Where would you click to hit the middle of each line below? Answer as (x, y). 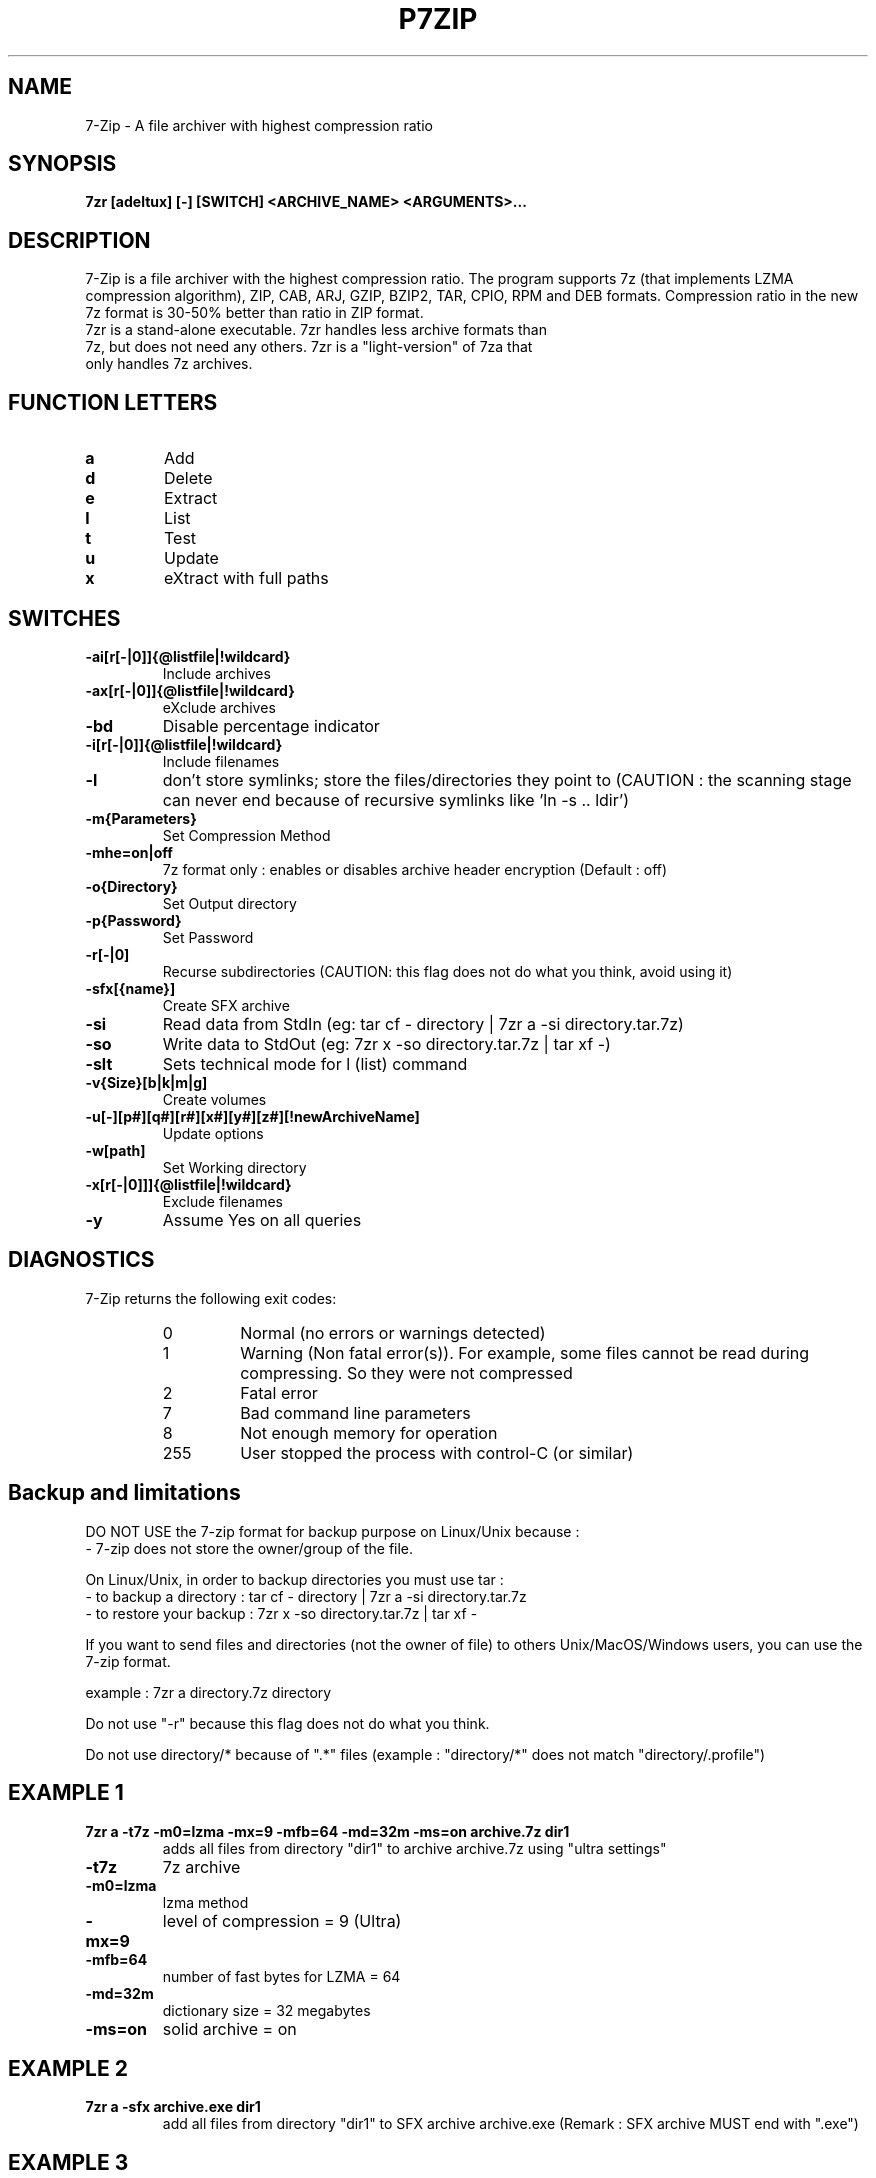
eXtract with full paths (246, 578)
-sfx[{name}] (130, 988)
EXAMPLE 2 (68, 2068)
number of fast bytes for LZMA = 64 (281, 1976)
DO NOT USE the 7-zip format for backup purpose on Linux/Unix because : (332, 1531)
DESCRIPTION (79, 240)
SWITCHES (64, 618)
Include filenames (221, 761)
